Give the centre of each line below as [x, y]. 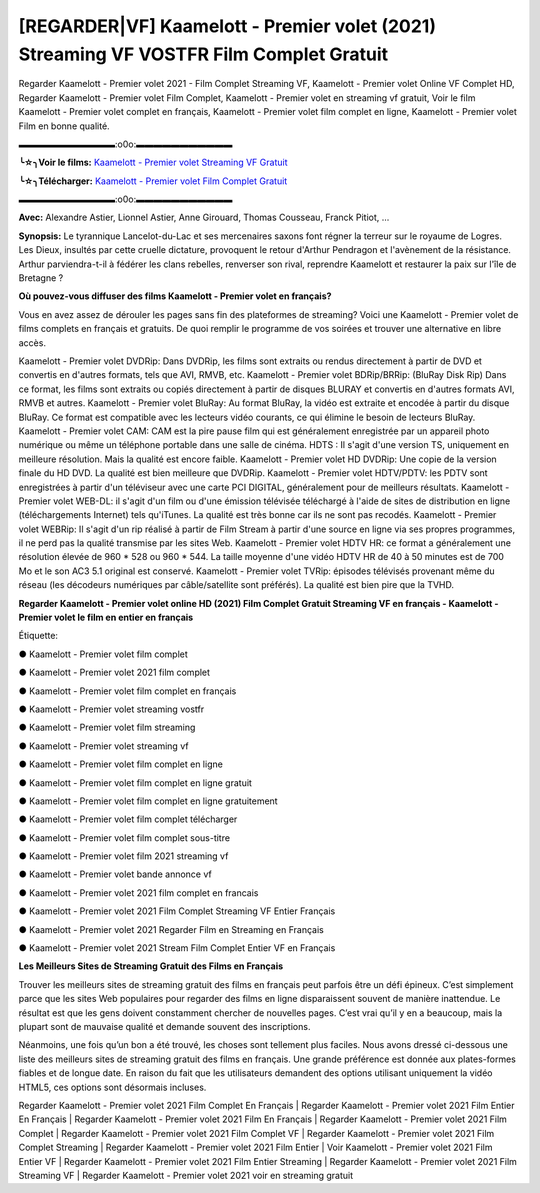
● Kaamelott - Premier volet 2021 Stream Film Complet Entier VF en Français [177, 948]
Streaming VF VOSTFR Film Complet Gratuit [203, 54]
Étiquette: [38, 636]
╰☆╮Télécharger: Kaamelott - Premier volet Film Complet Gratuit [153, 181]
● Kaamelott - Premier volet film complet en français [127, 691]
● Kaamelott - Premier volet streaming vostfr [111, 709]
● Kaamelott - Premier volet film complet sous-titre [124, 837]
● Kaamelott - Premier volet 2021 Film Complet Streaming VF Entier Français [177, 911]
